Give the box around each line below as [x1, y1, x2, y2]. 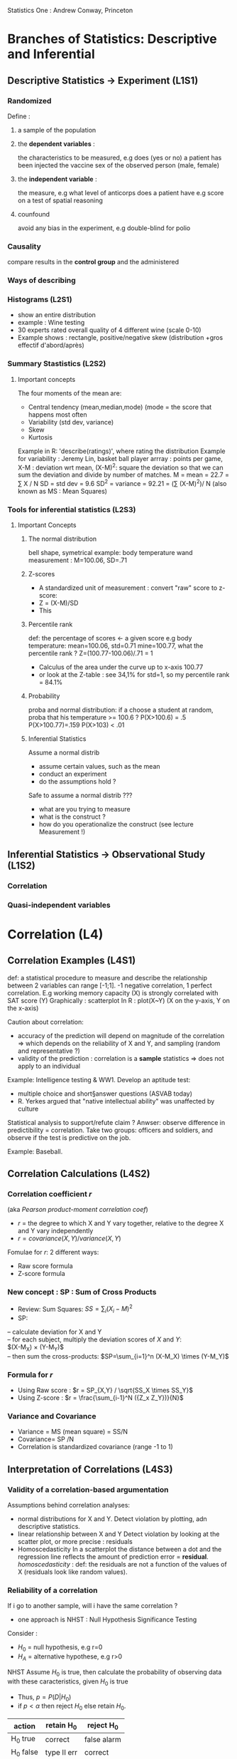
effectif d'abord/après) [17, 341, 84, 350]
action [13, 1721, 35, 1731]
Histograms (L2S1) [7, 295, 72, 305]
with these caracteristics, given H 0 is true [7, 1677, 129, 1687]
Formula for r [7, 1369, 53, 1379]
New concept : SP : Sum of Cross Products [7, 1287, 157, 1297]
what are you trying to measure [38, 805, 131, 814]
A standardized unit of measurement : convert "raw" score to [38, 583, 218, 592]
